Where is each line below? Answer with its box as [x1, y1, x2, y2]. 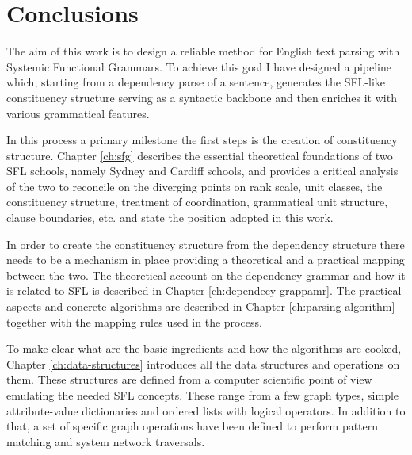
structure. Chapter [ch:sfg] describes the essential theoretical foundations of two [6, 147, 393, 163]
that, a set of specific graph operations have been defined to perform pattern [6, 418, 379, 434]
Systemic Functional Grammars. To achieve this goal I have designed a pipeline [6, 58, 391, 75]
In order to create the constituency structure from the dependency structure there [6, 235, 405, 252]
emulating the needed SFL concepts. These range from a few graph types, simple [6, 387, 399, 403]
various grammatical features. [6, 105, 150, 121]
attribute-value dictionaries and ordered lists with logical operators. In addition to [6, 402, 406, 419]
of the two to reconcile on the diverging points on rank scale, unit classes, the [6, 178, 383, 194]
